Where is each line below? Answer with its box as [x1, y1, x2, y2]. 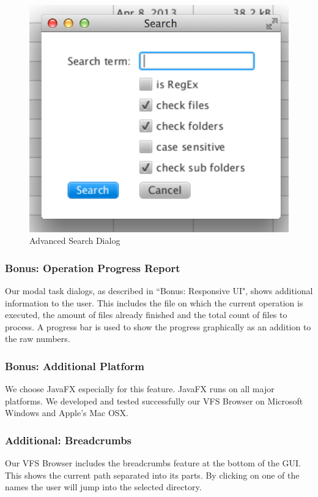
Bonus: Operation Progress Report [5, 260, 180, 275]
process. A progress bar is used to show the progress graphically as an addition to [5, 320, 311, 333]
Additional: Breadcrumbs [5, 432, 132, 447]
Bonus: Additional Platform [5, 358, 145, 373]
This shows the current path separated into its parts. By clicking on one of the [5, 468, 300, 481]
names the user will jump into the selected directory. [5, 480, 202, 493]
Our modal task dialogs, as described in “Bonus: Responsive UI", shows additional [5, 284, 313, 297]
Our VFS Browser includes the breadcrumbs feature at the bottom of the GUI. [5, 457, 301, 469]
